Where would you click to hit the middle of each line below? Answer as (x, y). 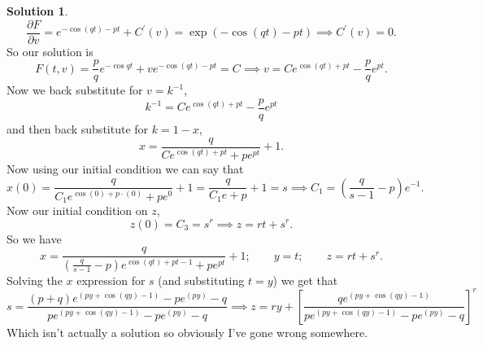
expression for (111, 280)
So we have (34, 238)
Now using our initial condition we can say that (125, 168)
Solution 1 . (37, 11)
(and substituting (201, 280)
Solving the (35, 280)
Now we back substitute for (75, 90)
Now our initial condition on (77, 210)
